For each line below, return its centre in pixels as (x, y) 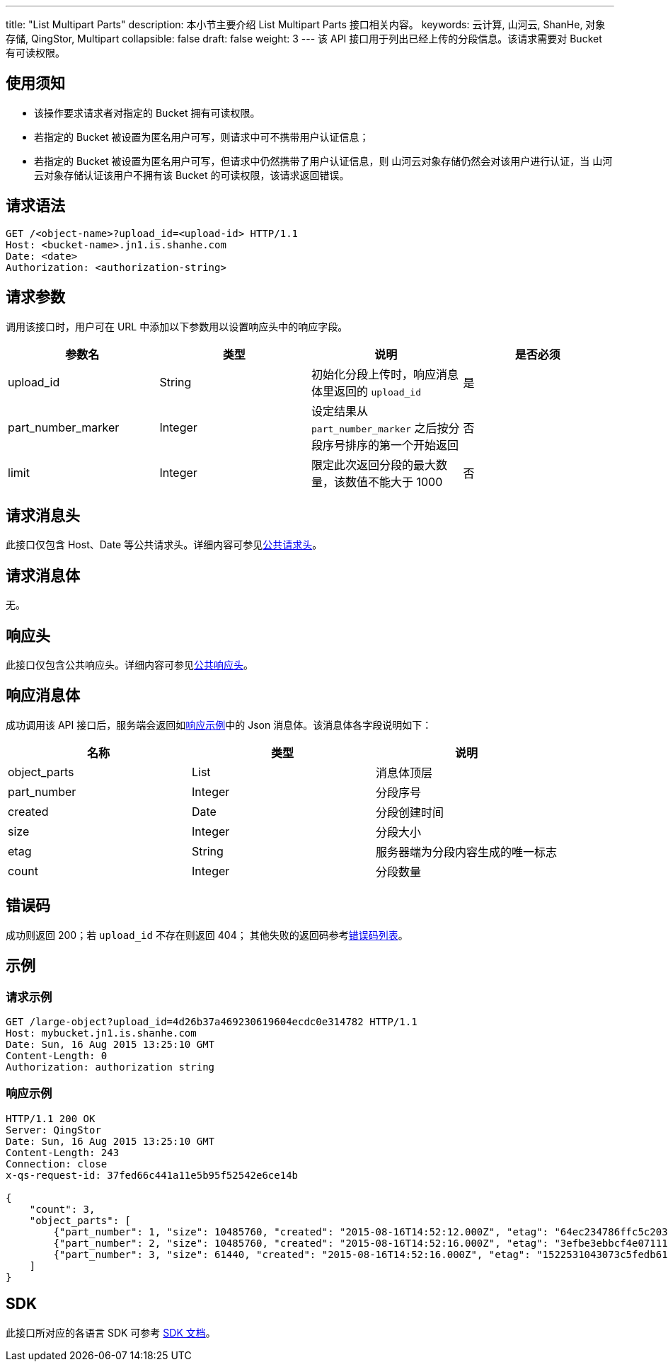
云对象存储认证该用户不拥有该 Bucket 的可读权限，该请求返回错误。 (192, 175)
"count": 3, (62, 1209)
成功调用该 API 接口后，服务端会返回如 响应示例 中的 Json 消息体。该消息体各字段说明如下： (219, 725)
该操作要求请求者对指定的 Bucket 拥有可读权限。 (147, 113)
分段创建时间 (410, 812)
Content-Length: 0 (57, 1055)
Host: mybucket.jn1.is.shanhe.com (101, 1033)
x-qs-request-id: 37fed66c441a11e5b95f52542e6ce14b (152, 1175)
